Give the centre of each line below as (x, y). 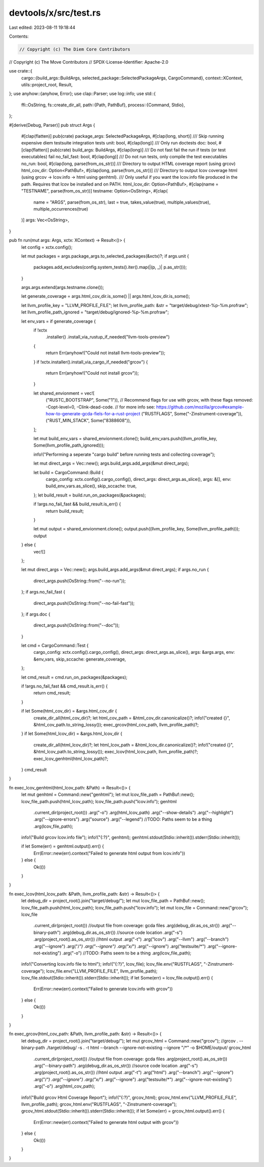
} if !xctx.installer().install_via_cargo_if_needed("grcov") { (91, 362)
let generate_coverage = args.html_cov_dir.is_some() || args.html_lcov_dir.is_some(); (106, 296)
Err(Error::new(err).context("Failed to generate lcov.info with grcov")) (103, 989)
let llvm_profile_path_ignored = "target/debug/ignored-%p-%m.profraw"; (95, 312)
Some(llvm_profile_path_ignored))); (69, 445)
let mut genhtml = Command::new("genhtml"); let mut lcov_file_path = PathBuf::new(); (108, 795)
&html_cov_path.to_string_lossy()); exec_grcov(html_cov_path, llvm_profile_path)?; (116, 724)
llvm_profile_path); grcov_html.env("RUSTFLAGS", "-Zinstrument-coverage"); (99, 1104)
